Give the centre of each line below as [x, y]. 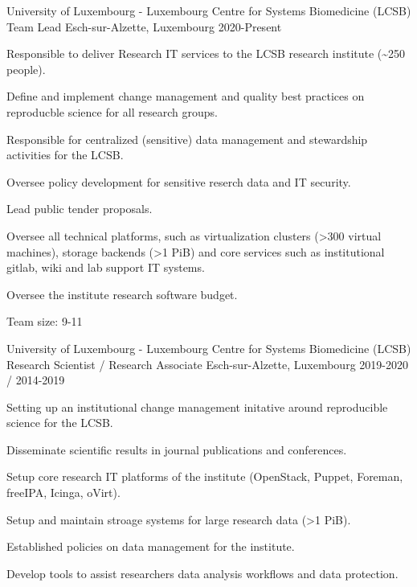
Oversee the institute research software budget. [122, 294]
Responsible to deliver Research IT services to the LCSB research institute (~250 [206, 53]
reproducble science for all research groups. [112, 111]
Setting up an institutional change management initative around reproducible [197, 406]
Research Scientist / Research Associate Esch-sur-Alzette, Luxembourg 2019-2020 [207, 364]
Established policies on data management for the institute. [151, 546]
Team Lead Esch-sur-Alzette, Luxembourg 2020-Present [144, 26]
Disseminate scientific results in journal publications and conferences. [177, 449]
